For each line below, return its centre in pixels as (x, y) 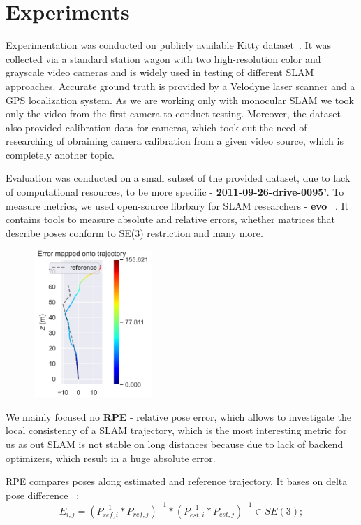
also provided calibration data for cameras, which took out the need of (156, 127)
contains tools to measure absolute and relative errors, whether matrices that (171, 219)
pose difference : (43, 495)
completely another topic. (60, 154)
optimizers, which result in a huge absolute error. (111, 458)
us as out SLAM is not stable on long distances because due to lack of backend (175, 444)
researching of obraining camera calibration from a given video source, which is (175, 141)
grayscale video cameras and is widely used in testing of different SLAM (160, 72)
